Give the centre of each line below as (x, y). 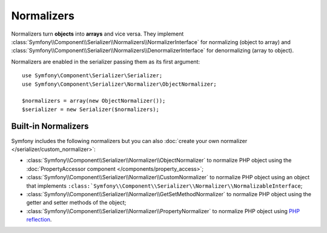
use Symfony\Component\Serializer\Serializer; (92, 76)
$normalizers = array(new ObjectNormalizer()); (94, 101)
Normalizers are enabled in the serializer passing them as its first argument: (105, 62)
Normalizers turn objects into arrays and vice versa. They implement (97, 34)
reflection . (39, 220)
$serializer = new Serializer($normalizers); (91, 109)
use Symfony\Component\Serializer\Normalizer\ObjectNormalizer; (120, 84)
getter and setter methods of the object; (76, 203)
